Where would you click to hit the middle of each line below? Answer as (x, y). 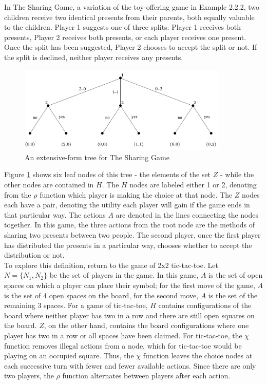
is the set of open (236, 275)
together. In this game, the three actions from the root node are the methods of (130, 225)
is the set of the (233, 295)
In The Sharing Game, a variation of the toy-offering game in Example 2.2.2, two (132, 7)
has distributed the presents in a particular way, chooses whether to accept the (128, 245)
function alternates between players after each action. (146, 376)
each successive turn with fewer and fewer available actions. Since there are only (130, 365)
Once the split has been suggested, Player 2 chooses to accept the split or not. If (131, 47)
